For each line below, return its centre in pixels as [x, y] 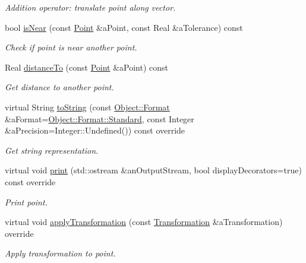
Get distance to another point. [59, 87]
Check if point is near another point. [71, 47]
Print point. [26, 202]
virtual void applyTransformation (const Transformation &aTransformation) [144, 222]
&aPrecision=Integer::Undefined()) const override [95, 130]
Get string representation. [52, 150]
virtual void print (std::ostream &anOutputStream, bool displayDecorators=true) [153, 170]
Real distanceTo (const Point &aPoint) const [86, 67]
